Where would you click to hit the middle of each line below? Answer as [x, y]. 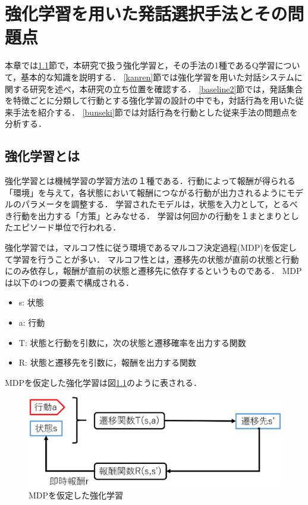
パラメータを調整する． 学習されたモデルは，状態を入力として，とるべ [159, 204]
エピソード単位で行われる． [67, 227]
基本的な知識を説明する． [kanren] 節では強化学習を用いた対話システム [158, 77]
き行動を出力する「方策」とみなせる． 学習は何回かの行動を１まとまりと [148, 215]
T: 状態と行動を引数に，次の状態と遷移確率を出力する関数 [132, 342]
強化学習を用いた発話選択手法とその [146, 13]
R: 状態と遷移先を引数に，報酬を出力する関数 [107, 362]
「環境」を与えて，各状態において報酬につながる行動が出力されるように [146, 192]
